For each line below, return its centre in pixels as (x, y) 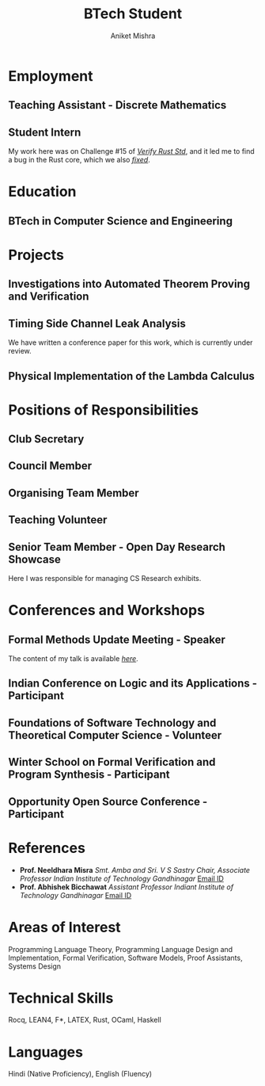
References (47, 848)
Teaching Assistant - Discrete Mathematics (117, 105)
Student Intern (45, 132)
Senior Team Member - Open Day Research (117, 547)
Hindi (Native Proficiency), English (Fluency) (80, 1074)
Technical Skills (61, 998)
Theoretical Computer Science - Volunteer (115, 735)
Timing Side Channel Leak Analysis (97, 323)
